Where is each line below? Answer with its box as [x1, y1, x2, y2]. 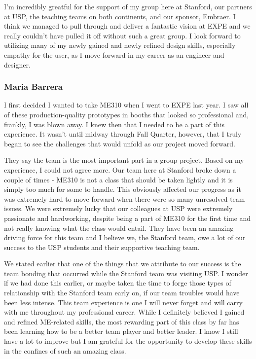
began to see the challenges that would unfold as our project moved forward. [4, 138, 235, 148]
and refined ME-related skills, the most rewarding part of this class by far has [4, 316, 239, 326]
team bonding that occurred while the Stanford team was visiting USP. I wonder [4, 268, 248, 278]
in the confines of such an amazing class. [4, 345, 126, 356]
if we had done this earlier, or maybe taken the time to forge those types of [4, 278, 231, 288]
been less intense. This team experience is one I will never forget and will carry [4, 297, 243, 307]
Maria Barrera [4, 80, 63, 93]
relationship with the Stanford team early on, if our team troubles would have [4, 287, 240, 298]
